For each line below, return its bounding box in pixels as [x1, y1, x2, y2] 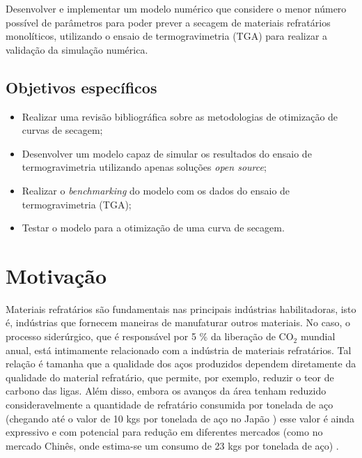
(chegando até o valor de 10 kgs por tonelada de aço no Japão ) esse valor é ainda [6, 411, 355, 425]
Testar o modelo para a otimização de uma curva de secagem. [22, 220, 285, 235]
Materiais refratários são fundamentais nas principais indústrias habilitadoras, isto [6, 301, 356, 316]
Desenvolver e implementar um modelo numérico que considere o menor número [6, 1, 347, 15]
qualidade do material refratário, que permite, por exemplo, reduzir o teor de [6, 369, 334, 384]
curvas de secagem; [22, 123, 103, 137]
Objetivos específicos [6, 76, 157, 98]
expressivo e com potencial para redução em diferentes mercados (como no [6, 425, 323, 439]
